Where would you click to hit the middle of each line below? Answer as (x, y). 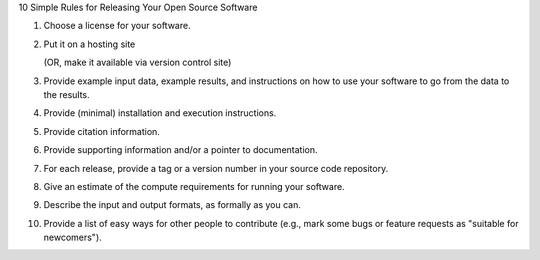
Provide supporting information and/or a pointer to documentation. (180, 150)
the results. (66, 94)
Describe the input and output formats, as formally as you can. (172, 205)
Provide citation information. (101, 131)
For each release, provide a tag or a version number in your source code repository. (216, 168)
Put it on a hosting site (89, 44)
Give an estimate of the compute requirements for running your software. (194, 186)
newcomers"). (72, 237)
